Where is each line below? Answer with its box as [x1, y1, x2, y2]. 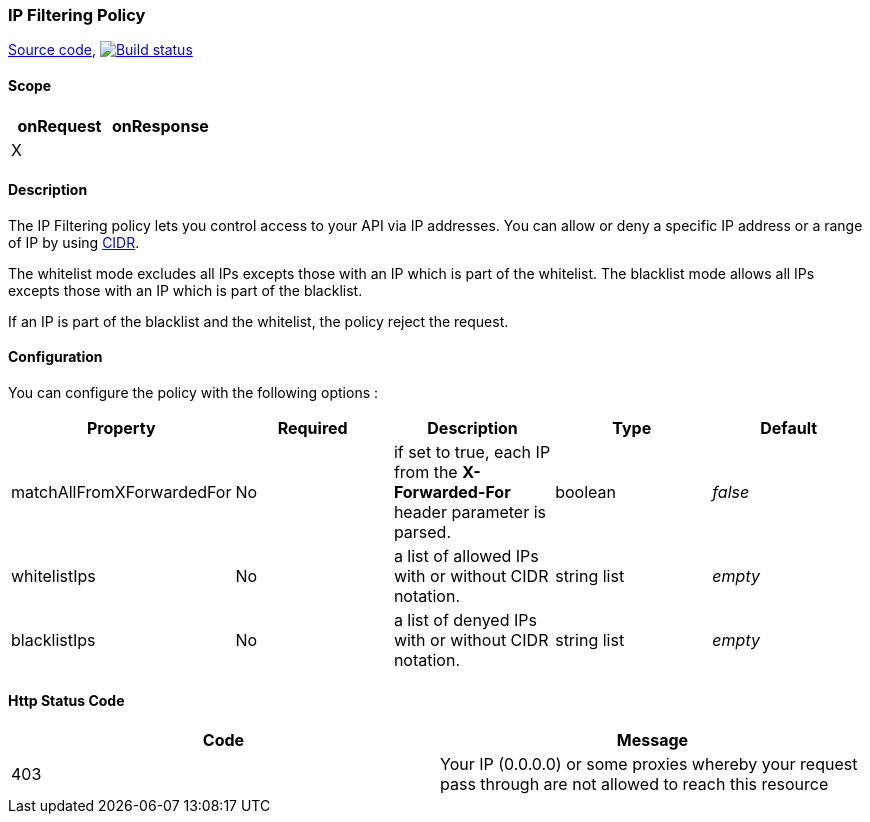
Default [760, 418, 818, 439]
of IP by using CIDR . [8, 233, 140, 251]
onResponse [111, 115, 209, 136]
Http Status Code [8, 691, 125, 709]
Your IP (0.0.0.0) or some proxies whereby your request [440, 754, 858, 775]
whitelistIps [11, 566, 96, 587]
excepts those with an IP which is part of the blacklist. [8, 281, 363, 299]
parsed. [393, 522, 452, 543]
